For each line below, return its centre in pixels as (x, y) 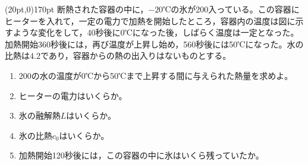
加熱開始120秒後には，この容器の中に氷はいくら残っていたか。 (141, 155)
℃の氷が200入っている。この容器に (231, 9)
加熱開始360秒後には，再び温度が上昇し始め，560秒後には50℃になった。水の (154, 44)
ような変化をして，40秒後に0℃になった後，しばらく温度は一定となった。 (156, 32)
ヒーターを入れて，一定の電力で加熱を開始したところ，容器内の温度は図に (150, 20)
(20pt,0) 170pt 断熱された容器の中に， (77, 9)
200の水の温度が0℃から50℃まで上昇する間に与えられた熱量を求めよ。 (156, 75)
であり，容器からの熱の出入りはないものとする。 (136, 55)
